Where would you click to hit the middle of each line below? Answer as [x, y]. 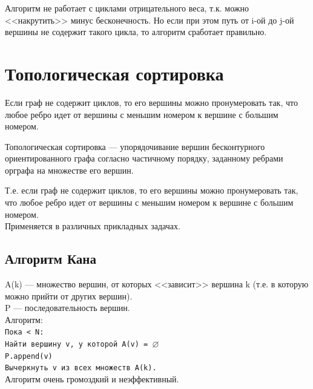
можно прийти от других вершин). [69, 296]
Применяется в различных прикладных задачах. [93, 226]
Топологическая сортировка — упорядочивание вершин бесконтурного [135, 146]
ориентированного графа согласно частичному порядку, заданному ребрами [144, 158]
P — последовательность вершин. [68, 308]
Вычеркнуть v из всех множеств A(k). [81, 368]
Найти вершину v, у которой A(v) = [77, 345]
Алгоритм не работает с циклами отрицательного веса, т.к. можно [127, 8]
